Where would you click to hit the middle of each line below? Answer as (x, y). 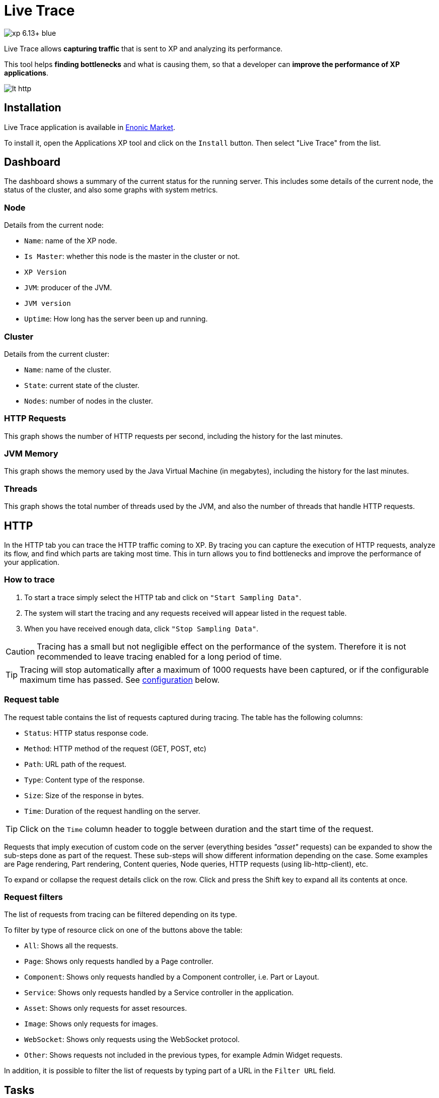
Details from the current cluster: (57, 354)
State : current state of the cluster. (82, 385)
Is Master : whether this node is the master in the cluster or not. (132, 256)
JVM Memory (31, 454)
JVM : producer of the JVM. (68, 288)
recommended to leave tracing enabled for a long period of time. (159, 656)
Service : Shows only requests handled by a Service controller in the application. (159, 993)
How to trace (29, 580)
